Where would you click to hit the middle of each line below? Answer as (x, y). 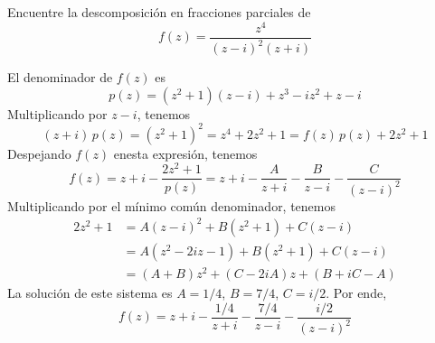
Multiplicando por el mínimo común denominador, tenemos (172, 205)
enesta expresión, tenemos (185, 153)
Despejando (39, 153)
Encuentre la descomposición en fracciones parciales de (159, 12)
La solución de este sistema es (90, 293)
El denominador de (60, 77)
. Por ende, (356, 293)
